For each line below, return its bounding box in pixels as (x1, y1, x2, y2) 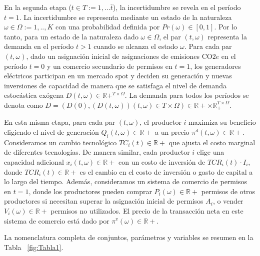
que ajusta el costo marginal (168, 137, 255, 147)
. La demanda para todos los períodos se (124, 90, 249, 100)
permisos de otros (201, 186, 255, 196)
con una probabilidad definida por (55, 21, 160, 32)
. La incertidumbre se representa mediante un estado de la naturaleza (19, 11, 232, 22)
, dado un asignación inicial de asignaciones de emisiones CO (26, 50, 212, 61)
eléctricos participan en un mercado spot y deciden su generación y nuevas (4, 70, 232, 81)
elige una (196, 147, 224, 157)
